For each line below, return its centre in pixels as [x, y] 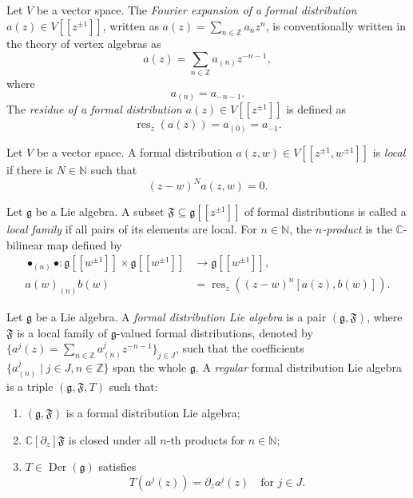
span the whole [150, 367]
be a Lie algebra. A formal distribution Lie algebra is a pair [181, 317]
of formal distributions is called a [326, 211]
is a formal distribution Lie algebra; [153, 413]
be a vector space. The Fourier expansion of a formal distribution [197, 10]
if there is [30, 169]
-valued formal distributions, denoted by [214, 332]
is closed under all [112, 439]
